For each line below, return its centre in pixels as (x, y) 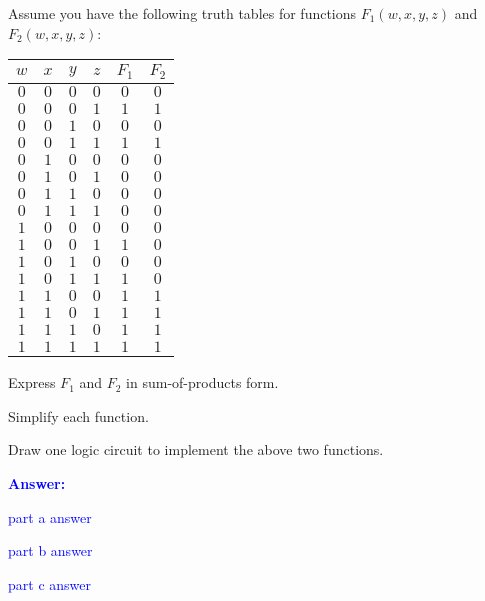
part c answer (49, 583)
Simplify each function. (78, 415)
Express (32, 382)
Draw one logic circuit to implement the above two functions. (196, 449)
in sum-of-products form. (202, 382)
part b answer (50, 550)
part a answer (50, 516)
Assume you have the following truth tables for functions (182, 13)
